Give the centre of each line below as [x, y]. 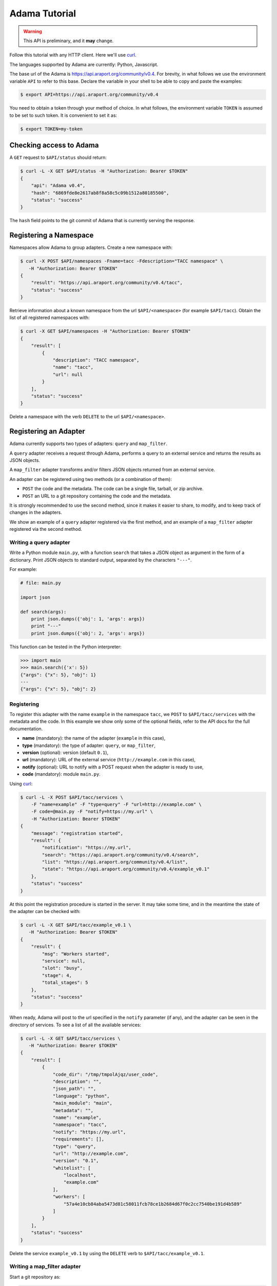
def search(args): [43, 612]
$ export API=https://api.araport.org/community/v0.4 [89, 95]
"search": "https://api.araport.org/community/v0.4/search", [120, 855]
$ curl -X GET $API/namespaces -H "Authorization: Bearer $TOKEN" [105, 331]
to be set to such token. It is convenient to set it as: [63, 115]
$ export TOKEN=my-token [52, 129]
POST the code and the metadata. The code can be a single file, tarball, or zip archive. [113, 489]
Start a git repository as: [35, 1277]
